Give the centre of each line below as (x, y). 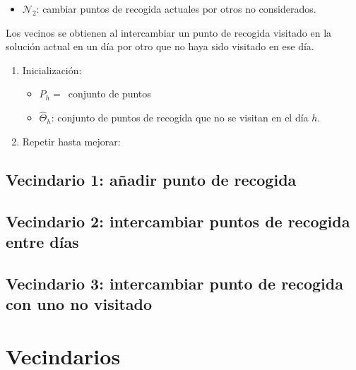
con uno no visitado (79, 304)
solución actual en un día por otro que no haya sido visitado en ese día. (160, 46)
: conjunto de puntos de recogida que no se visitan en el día (180, 118)
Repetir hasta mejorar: (71, 141)
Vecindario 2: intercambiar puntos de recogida (178, 221)
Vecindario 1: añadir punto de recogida (151, 179)
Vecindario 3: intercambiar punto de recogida (174, 283)
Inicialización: (52, 70)
